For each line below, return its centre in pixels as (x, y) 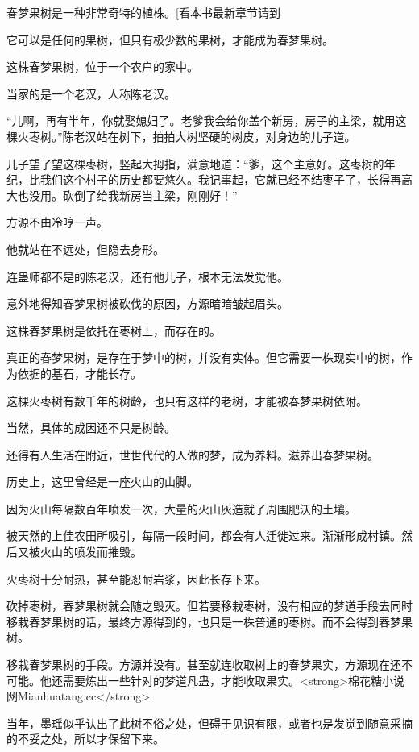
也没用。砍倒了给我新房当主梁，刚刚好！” (127, 195)
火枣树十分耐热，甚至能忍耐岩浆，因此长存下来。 (136, 578)
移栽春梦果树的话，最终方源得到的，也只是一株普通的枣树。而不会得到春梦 (204, 621)
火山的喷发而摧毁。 (91, 552)
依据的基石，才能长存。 (79, 373)
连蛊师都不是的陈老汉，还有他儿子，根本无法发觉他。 (147, 276)
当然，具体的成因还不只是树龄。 (91, 428)
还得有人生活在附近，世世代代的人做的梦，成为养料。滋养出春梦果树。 (193, 454)
